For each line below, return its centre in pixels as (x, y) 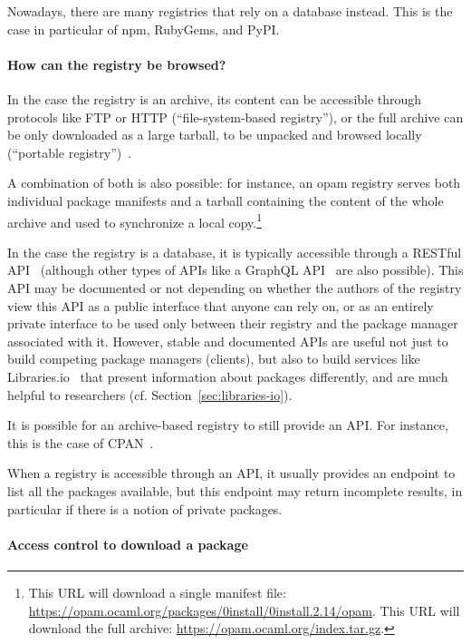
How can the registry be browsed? (117, 64)
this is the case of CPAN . (81, 442)
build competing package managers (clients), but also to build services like (214, 359)
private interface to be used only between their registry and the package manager (233, 323)
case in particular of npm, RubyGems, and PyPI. (144, 29)
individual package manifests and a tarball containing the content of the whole (226, 200)
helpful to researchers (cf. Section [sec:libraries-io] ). (150, 394)
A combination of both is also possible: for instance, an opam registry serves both (234, 183)
